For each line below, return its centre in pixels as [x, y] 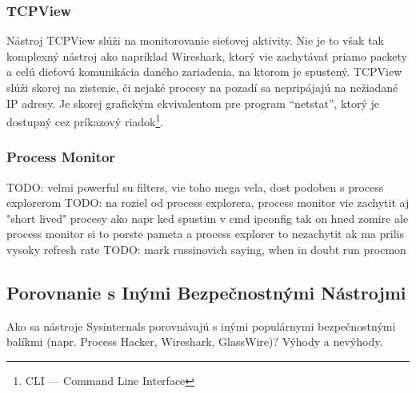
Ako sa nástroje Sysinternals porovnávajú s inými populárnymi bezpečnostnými [201, 326]
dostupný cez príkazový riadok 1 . [85, 120]
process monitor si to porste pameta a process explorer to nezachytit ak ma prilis [205, 234]
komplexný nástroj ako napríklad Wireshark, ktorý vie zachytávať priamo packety [207, 56]
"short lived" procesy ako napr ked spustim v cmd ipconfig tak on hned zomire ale [208, 218]
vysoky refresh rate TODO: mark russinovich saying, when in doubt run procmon [206, 250]
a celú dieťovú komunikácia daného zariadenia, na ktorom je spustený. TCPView [204, 71]
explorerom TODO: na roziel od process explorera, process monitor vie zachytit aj [208, 202]
